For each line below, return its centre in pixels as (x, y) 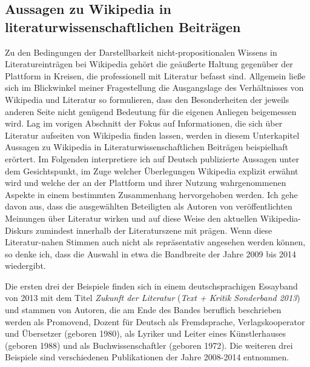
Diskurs (19, 230)
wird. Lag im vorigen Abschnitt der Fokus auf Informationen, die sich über (144, 123)
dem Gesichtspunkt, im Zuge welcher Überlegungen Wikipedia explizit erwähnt (152, 170)
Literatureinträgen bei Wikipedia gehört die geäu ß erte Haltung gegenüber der (149, 64)
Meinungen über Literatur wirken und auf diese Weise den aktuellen (131, 218)
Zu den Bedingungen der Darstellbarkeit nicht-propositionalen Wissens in (141, 52)
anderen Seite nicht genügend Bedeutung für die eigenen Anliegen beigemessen (151, 111)
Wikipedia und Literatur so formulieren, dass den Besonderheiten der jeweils (147, 99)
